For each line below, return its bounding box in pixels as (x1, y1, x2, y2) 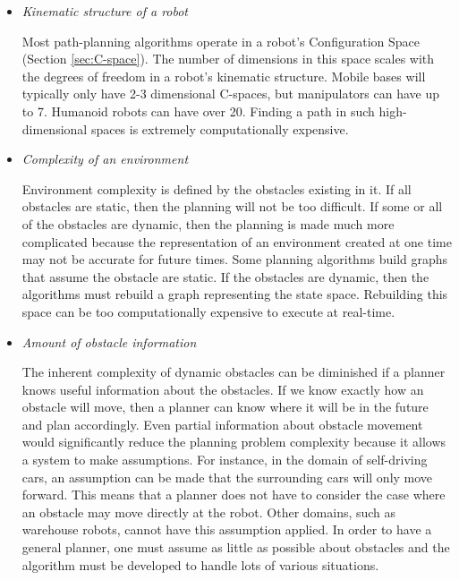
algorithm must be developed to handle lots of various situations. (21, 555, 379, 574)
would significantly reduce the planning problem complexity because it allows (21, 432, 446, 451)
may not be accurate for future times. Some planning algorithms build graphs (21, 250, 448, 269)
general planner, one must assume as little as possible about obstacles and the (21, 538, 450, 557)
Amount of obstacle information (21, 332, 197, 351)
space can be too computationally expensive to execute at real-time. (21, 302, 395, 320)
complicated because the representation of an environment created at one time (21, 232, 452, 251)
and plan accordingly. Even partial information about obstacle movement (21, 414, 423, 433)
